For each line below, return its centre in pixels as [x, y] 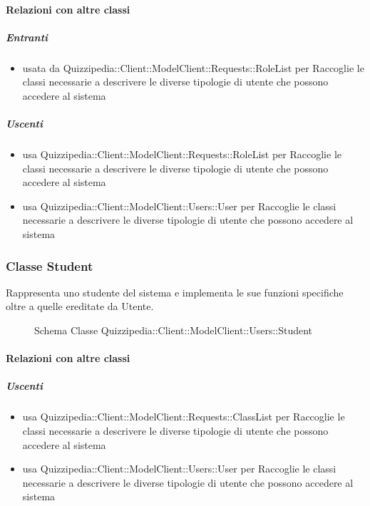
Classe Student [50, 265]
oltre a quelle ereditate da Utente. [80, 306]
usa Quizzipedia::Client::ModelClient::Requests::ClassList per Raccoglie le [184, 417]
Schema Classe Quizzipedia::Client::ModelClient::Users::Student [174, 330]
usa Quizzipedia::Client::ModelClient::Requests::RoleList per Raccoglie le [182, 154]
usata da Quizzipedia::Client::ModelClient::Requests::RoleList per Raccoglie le [193, 67]
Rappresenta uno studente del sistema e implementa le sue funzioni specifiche [175, 292]
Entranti [27, 37]
